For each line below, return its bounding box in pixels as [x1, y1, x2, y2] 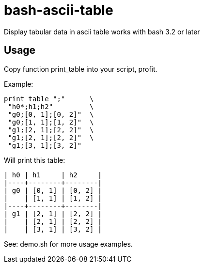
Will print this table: [4, 156, 65, 164]
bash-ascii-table [4, 2, 113, 18]
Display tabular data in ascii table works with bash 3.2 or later [4, 27, 200, 36]
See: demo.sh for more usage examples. [4, 239, 133, 248]
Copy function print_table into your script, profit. [4, 64, 157, 73]
